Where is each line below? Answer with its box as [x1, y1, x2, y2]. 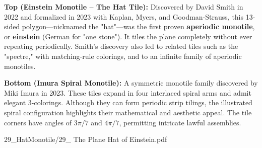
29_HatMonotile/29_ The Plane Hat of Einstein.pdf [4, 134, 167, 144]
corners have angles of [4, 117, 72, 127]
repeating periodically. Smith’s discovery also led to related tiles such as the [4, 41, 238, 51]
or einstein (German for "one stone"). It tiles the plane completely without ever [4, 31, 252, 41]
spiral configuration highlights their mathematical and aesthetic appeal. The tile [4, 107, 252, 117]
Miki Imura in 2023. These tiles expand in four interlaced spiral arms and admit [4, 87, 251, 98]
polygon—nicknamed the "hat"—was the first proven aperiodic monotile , [22, 21, 255, 32]
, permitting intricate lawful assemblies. [119, 117, 241, 127]
